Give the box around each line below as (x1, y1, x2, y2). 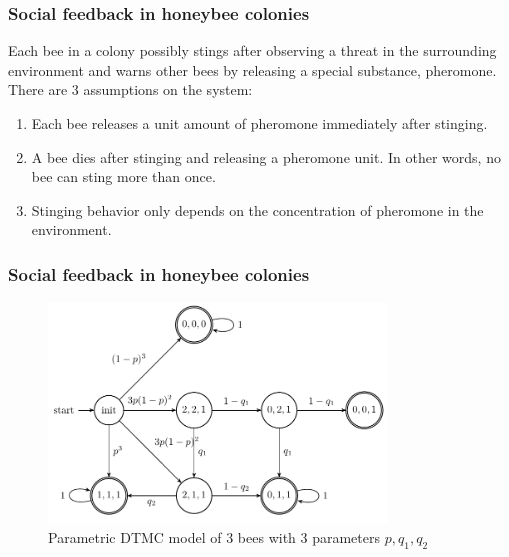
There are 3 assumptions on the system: (8, 79, 253, 100)
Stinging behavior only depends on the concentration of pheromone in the (31, 199, 484, 220)
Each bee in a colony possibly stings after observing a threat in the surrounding (8, 40, 497, 61)
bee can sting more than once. (31, 166, 216, 187)
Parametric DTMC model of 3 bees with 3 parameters (48, 527, 380, 548)
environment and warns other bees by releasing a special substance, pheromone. (8, 59, 497, 80)
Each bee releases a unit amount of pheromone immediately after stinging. (31, 113, 488, 133)
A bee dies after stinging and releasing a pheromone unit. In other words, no (31, 146, 501, 167)
